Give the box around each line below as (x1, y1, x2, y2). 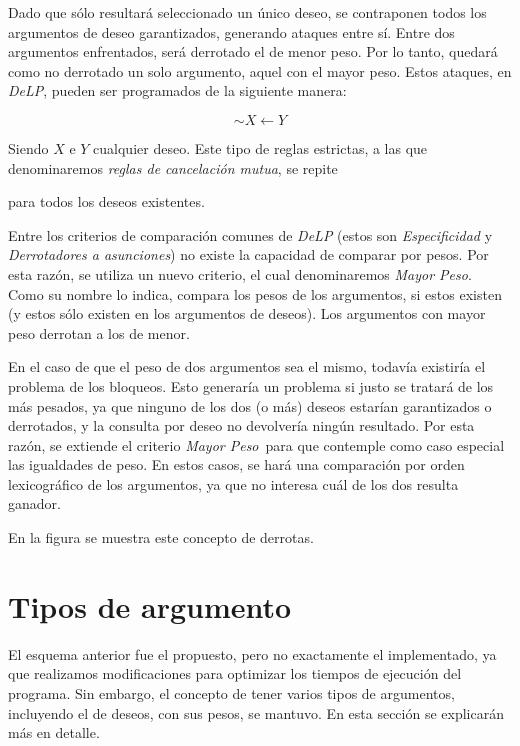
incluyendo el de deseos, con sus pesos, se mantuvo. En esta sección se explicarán (8, 702, 504, 723)
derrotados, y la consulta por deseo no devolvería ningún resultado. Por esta (8, 415, 475, 436)
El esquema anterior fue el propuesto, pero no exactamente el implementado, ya (8, 643, 497, 664)
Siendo (8, 137, 49, 158)
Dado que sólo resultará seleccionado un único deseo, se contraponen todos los (8, 2, 487, 22)
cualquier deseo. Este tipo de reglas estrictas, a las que (93, 137, 428, 158)
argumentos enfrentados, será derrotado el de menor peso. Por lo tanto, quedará (8, 41, 498, 62)
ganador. (8, 493, 61, 514)
